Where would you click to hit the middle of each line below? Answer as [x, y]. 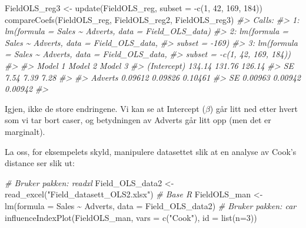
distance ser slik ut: [40, 163]
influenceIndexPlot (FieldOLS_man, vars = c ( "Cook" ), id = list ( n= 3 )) [131, 217]
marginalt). [25, 131]
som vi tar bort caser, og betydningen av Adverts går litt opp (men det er [138, 120]
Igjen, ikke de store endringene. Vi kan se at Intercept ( [105, 108]
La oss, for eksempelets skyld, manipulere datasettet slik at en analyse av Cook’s [151, 151]
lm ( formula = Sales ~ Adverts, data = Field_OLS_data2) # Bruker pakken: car [151, 205]
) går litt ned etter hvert [254, 108]
